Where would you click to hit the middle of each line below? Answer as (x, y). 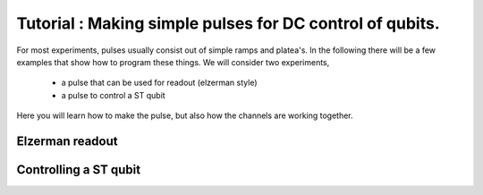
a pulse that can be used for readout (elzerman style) (160, 83)
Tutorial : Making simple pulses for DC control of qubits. (228, 23)
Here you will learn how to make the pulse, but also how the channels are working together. (185, 115)
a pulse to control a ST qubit (113, 95)
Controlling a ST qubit (79, 170)
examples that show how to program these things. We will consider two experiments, (173, 62)
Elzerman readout (67, 141)
